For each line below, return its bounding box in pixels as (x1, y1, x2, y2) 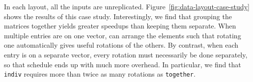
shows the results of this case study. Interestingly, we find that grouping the (4, 11, 232, 21)
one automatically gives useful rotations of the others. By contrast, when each (4, 40, 239, 50)
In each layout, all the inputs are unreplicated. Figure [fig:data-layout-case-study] (4, 1, 250, 11)
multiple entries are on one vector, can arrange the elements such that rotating (4, 30, 241, 40)
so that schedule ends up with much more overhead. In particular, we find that (4, 59, 241, 69)
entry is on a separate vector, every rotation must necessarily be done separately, (4, 49, 248, 59)
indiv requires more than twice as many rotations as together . (4, 69, 196, 79)
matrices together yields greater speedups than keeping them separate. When (4, 21, 236, 31)
